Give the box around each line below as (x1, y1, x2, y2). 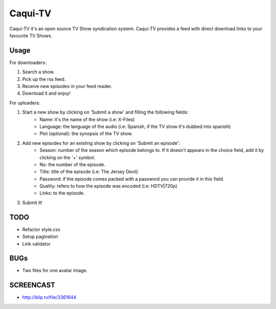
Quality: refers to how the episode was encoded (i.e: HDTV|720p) (39, 183, 177, 189)
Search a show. (22, 69, 55, 75)
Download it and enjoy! (22, 90, 71, 97)
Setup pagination (22, 233, 58, 240)
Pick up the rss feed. (22, 76, 66, 82)
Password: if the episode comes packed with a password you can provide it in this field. (39, 175, 224, 182)
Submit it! (22, 200, 43, 206)
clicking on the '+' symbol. (39, 154, 96, 161)
